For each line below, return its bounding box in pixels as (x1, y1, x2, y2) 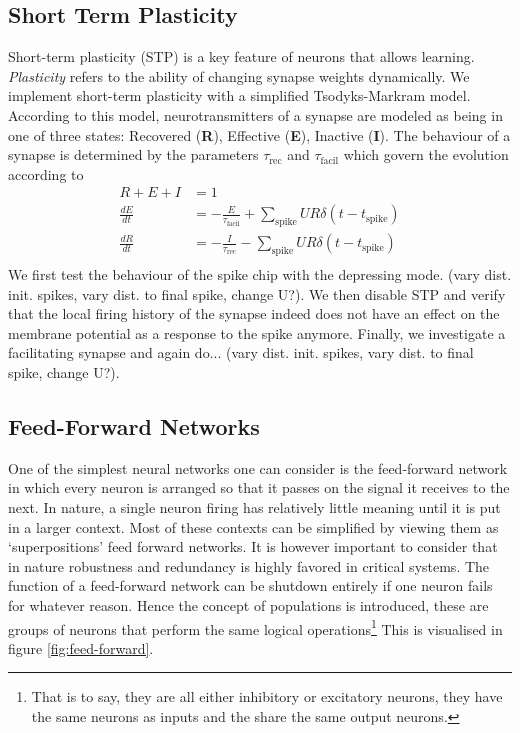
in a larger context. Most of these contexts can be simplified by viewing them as (8, 516, 499, 537)
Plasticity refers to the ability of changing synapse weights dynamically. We (8, 65, 470, 86)
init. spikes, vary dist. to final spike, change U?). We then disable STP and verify (8, 283, 506, 304)
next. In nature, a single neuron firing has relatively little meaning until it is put (8, 497, 501, 518)
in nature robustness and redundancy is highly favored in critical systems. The (8, 555, 490, 576)
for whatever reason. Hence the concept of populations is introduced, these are (8, 595, 489, 615)
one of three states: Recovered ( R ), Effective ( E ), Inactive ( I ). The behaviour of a (8, 124, 511, 145)
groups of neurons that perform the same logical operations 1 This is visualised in (8, 615, 503, 639)
